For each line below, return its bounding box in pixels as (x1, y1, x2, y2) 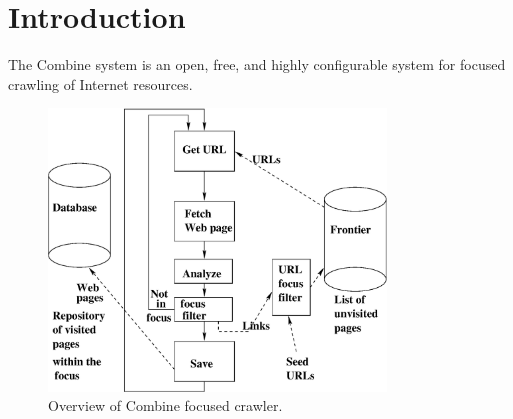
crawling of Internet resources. (8, 73, 193, 94)
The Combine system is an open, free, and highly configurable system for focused (8, 54, 506, 75)
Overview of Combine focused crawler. (48, 395, 283, 416)
